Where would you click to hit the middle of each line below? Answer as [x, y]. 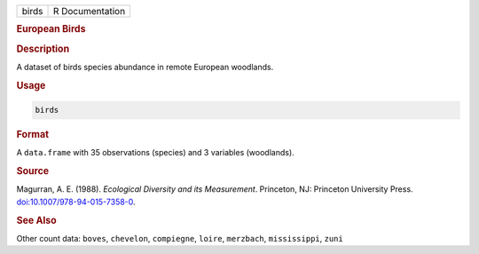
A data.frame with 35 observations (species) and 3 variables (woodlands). [155, 153]
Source [33, 171]
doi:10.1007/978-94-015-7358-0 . [76, 202]
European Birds [51, 29]
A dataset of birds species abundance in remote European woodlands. [145, 67]
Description [43, 49]
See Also [36, 220]
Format [32, 135]
